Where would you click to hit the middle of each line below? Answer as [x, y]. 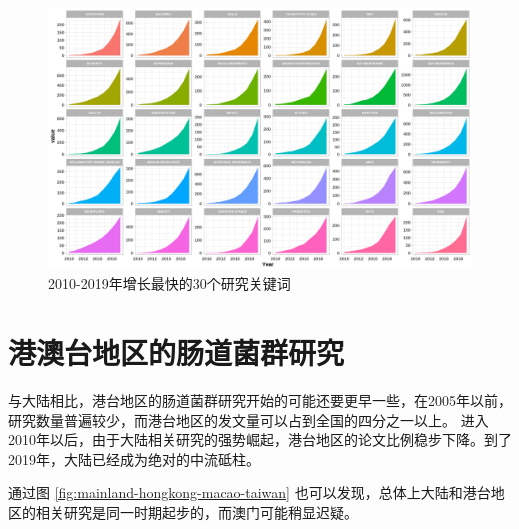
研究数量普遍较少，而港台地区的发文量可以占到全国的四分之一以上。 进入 [248, 419]
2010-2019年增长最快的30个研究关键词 [169, 283]
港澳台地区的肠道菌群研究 [176, 352]
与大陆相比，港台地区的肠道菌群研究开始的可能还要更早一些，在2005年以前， [260, 400]
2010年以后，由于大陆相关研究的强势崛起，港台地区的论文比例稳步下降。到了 [260, 439]
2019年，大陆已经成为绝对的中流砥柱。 [134, 458]
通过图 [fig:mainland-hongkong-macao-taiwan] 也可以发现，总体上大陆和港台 [249, 492]
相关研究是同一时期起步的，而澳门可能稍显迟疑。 [196, 511]
